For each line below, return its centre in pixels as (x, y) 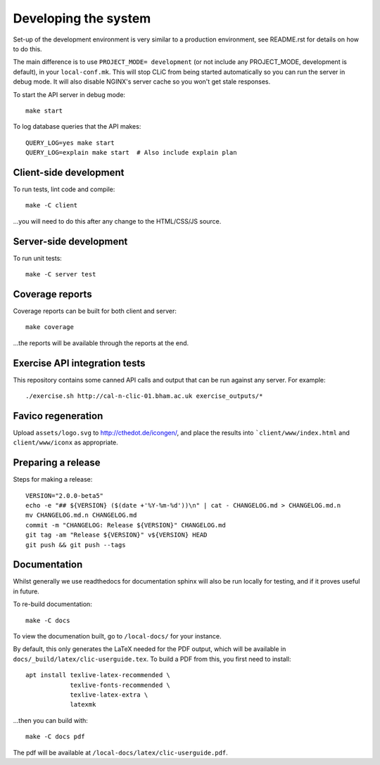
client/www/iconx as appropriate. (66, 442)
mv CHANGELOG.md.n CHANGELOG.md (81, 515)
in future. (26, 591)
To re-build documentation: (53, 604)
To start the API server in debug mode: (69, 94)
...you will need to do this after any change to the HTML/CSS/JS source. (117, 221)
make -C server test (61, 275)
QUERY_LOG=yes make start (70, 143)
